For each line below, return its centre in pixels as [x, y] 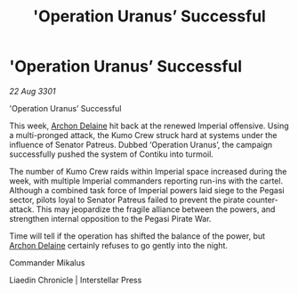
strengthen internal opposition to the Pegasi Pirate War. [110, 218]
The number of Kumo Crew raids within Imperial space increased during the [148, 171]
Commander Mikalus [47, 262]
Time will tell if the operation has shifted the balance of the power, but [137, 236]
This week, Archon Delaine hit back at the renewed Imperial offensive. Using [149, 126]
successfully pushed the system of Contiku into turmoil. [111, 154]
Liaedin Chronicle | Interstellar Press [76, 280]
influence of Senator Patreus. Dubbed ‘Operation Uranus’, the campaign [141, 144]
